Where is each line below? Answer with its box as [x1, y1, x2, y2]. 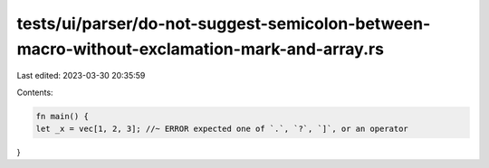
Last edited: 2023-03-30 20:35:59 [16, 70, 146, 81]
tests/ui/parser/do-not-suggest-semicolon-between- [16, 14, 431, 33]
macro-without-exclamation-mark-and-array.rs [16, 39, 385, 59]
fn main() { [35, 111, 90, 121]
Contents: [16, 87, 53, 98]
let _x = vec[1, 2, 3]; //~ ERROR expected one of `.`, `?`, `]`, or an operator [35, 124, 409, 135]
